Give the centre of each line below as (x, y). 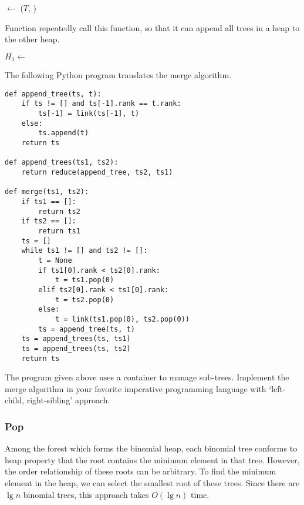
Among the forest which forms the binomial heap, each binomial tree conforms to (151, 448)
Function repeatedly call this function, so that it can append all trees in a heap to (152, 27)
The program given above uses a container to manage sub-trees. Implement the (147, 377)
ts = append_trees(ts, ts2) (76, 348)
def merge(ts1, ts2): (47, 192)
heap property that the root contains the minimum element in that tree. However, (152, 459)
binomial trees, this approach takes (86, 494)
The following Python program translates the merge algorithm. (118, 75)
